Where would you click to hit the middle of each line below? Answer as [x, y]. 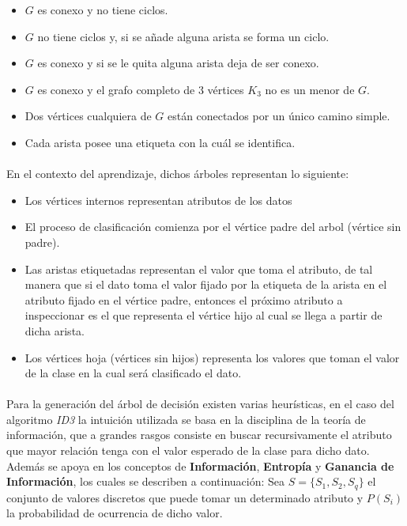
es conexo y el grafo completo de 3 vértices [141, 89]
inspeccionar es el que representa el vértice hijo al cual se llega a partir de [203, 315]
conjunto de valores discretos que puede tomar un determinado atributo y [185, 497]
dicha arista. [55, 330]
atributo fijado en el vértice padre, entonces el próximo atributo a [184, 299]
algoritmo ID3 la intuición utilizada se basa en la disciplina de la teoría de [186, 419]
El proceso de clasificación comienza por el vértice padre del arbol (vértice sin [213, 227]
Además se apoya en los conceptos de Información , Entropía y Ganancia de [200, 465]
